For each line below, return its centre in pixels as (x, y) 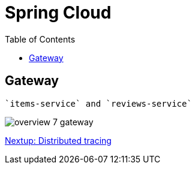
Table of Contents (40, 39)
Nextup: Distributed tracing (58, 140)
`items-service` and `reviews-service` (98, 103)
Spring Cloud (58, 13)
